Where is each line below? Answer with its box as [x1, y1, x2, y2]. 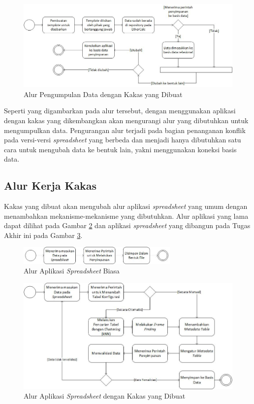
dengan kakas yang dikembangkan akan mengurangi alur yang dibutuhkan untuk [4, 115, 249, 125]
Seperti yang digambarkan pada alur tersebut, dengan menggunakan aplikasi [4, 105, 236, 116]
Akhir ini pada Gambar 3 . [4, 230, 83, 240]
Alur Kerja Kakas [4, 178, 97, 193]
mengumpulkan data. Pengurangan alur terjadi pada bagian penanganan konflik [4, 125, 246, 135]
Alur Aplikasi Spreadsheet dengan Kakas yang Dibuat [24, 391, 186, 401]
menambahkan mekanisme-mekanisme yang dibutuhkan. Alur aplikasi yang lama [4, 210, 249, 221]
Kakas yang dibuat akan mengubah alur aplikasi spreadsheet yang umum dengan [4, 201, 248, 211]
